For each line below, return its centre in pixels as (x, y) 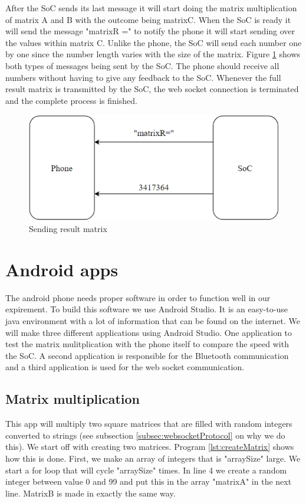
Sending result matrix (68, 229)
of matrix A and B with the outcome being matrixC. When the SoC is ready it (148, 19)
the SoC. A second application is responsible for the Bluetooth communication (147, 355)
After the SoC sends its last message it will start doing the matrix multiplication (151, 8)
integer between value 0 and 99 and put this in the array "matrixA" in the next (149, 481)
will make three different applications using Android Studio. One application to (149, 332)
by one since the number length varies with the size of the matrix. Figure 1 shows (153, 54)
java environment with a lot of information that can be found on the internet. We (153, 321)
